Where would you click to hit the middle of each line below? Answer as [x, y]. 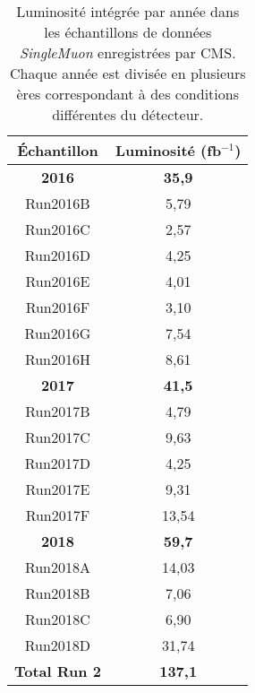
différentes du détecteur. [128, 114]
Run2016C [58, 229]
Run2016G [58, 333]
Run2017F [58, 515]
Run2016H [57, 359]
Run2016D [58, 255]
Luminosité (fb [168, 150]
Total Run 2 [58, 671]
